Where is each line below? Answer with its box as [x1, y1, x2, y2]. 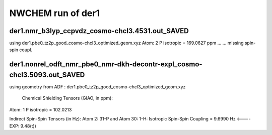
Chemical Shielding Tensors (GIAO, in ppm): [22, 95, 113, 101]
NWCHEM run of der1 [9, 8, 100, 19]
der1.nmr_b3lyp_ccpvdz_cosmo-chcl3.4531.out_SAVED [9, 27, 189, 35]
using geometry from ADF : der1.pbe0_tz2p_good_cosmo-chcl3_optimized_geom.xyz [9, 83, 186, 90]
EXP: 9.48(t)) [9, 123, 36, 129]
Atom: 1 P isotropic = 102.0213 [9, 106, 72, 112]
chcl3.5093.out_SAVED [9, 70, 85, 79]
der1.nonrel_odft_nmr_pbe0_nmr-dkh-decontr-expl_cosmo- [9, 60, 202, 69]
